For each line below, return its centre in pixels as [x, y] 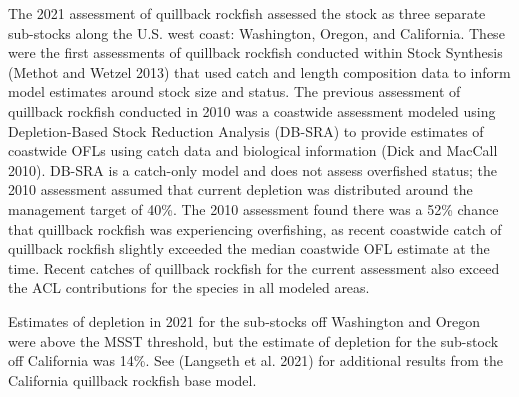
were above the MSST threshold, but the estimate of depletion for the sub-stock [253, 340]
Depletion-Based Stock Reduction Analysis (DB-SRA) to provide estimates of [246, 130]
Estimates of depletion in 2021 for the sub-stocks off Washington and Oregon [244, 320]
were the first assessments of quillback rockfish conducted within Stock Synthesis [255, 52]
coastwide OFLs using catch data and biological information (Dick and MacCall [253, 150]
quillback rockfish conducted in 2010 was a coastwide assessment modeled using [252, 110]
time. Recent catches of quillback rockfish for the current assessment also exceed [254, 267]
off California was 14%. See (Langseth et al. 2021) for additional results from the [255, 360]
